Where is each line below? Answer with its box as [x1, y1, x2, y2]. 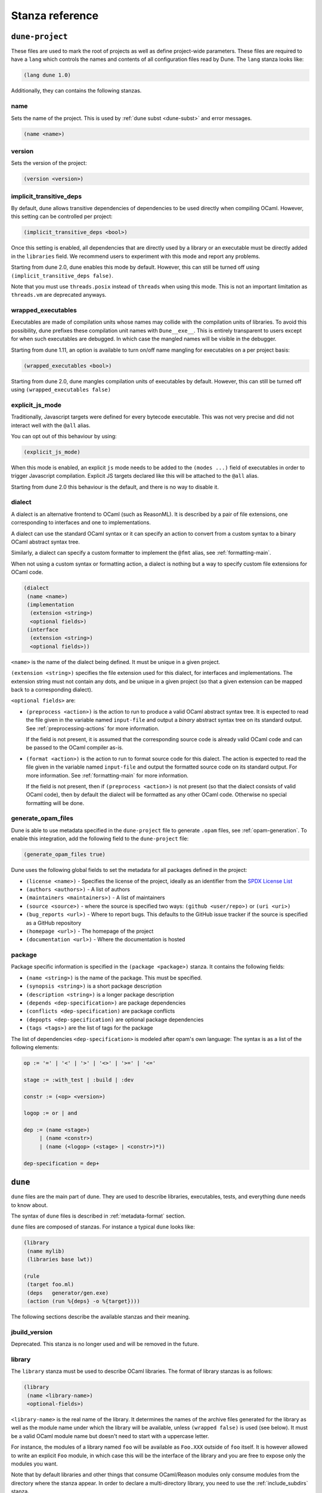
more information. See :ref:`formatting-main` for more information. [26, 772, 189, 779]
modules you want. [11, 1460, 58, 1467]
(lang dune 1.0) [23, 72, 72, 79]
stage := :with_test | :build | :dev [23, 1076, 134, 1083]
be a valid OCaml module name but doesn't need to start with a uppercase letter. [11, 1432, 209, 1439]
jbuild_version [11, 1328, 53, 1336]
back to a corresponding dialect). [11, 686, 93, 693]
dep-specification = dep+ [23, 1160, 100, 1167]
